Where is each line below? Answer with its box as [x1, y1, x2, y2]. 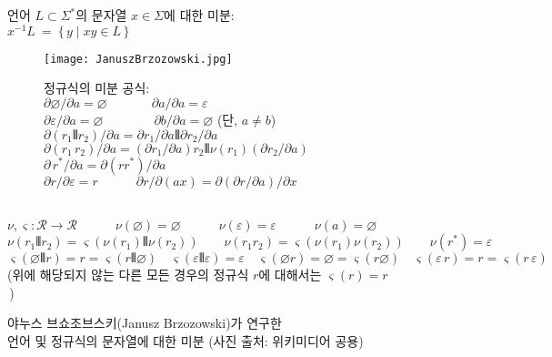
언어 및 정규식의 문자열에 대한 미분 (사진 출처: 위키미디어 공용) [7, 331, 364, 350]
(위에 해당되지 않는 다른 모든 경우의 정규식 [7, 265, 249, 284]
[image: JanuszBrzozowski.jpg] [44, 52, 233, 66]
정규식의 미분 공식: [44, 78, 150, 97]
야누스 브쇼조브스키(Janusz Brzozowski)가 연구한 [7, 313, 282, 332]
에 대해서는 [258, 265, 322, 284]
